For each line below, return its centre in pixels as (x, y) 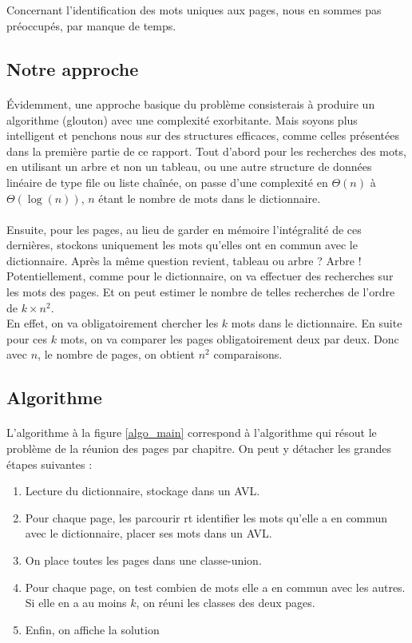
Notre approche (73, 68)
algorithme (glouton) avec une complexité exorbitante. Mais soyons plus (182, 119)
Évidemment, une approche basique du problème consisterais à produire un (191, 103)
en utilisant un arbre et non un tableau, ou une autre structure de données (189, 167)
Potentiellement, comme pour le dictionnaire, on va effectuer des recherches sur (200, 276)
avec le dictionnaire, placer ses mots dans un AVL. (149, 533)
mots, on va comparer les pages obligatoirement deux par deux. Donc (230, 338)
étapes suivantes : (50, 464)
